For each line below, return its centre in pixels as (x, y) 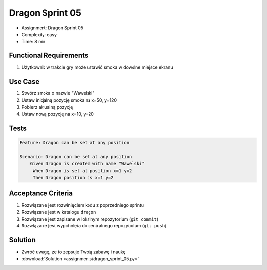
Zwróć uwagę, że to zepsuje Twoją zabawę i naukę (73, 252)
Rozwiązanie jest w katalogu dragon (59, 212)
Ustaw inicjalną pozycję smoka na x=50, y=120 (69, 100)
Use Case (24, 82)
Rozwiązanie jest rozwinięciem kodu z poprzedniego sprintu (83, 205)
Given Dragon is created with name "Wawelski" (88, 164)
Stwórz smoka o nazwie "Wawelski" (58, 93)
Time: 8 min (34, 42)
